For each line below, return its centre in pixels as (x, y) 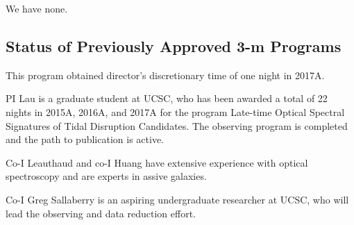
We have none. (37, 8)
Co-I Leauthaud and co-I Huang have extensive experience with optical (157, 162)
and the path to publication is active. (85, 139)
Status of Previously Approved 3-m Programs (174, 45)
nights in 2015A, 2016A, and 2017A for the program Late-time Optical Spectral (175, 111)
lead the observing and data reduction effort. (101, 213)
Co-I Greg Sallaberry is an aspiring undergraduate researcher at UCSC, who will (177, 199)
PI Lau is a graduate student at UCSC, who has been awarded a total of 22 (167, 98)
